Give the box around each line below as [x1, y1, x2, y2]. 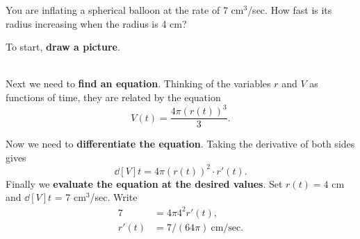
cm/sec [211, 222, 241, 233]
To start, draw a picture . [6, 39, 120, 54]
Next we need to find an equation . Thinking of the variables [6, 76, 271, 91]
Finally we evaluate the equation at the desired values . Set [6, 176, 283, 191]
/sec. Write [90, 190, 138, 204]
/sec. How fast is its [247, 3, 332, 17]
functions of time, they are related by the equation [6, 89, 221, 104]
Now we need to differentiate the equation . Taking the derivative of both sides [6, 136, 355, 151]
